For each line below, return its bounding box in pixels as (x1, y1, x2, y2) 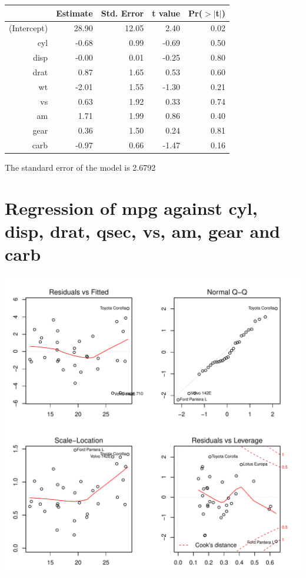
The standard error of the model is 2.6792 (5, 161, 156, 174)
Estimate (56, 6, 93, 19)
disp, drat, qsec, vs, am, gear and (5, 219, 280, 243)
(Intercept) (9, 22, 48, 34)
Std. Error (101, 6, 144, 19)
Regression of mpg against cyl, (5, 195, 258, 220)
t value (152, 6, 181, 19)
